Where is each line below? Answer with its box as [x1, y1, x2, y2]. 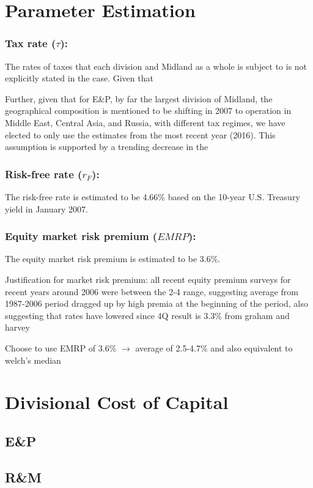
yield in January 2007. [5, 202, 88, 215]
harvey [5, 321, 30, 334]
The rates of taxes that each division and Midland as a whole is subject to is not [5, 59, 307, 72]
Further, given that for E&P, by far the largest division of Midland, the [5, 92, 273, 105]
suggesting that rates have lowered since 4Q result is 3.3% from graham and [5, 309, 290, 321]
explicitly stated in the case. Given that [5, 72, 153, 84]
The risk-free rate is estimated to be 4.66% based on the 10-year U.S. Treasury [5, 190, 300, 203]
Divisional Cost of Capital [5, 389, 229, 415]
